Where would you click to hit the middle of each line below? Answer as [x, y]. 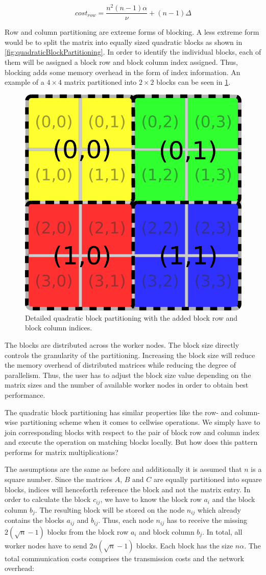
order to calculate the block [48, 499]
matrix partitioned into [100, 82]
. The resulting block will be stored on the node [110, 509]
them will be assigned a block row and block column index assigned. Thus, [121, 62]
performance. [25, 394]
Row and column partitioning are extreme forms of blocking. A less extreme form [132, 32]
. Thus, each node [126, 520]
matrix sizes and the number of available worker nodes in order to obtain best [127, 385]
